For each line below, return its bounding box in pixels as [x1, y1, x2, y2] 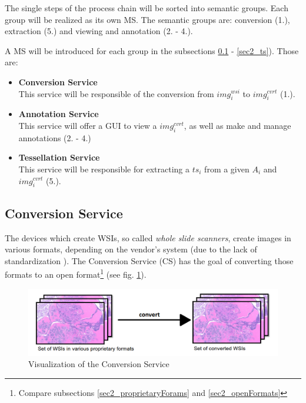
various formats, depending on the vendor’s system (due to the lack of [5, 243, 257, 255]
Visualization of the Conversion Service [28, 358, 169, 370]
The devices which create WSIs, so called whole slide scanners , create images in [5, 231, 291, 244]
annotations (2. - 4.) [18, 131, 91, 144]
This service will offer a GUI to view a [18, 119, 157, 131]
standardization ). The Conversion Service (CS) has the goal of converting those [5, 254, 294, 267]
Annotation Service [18, 108, 99, 120]
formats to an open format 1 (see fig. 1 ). [5, 267, 147, 280]
